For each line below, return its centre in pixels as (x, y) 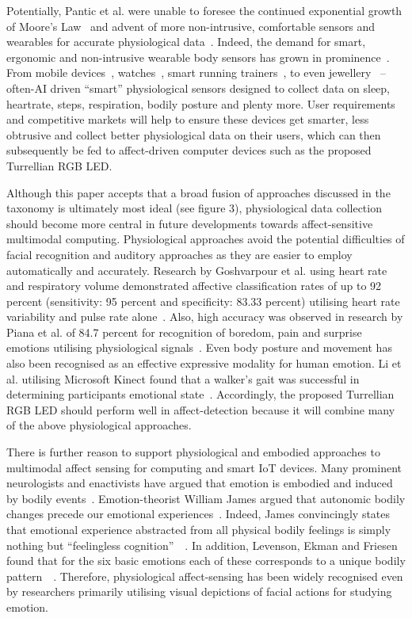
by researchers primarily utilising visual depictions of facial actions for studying (199, 591)
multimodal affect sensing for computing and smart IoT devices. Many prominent (204, 467)
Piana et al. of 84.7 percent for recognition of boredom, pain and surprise (184, 332)
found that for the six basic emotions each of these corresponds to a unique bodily (206, 561)
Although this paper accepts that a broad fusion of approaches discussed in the (198, 192)
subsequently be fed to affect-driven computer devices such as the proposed (189, 150)
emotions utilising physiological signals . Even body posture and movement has (199, 347)
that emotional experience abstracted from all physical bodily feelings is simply (199, 529)
